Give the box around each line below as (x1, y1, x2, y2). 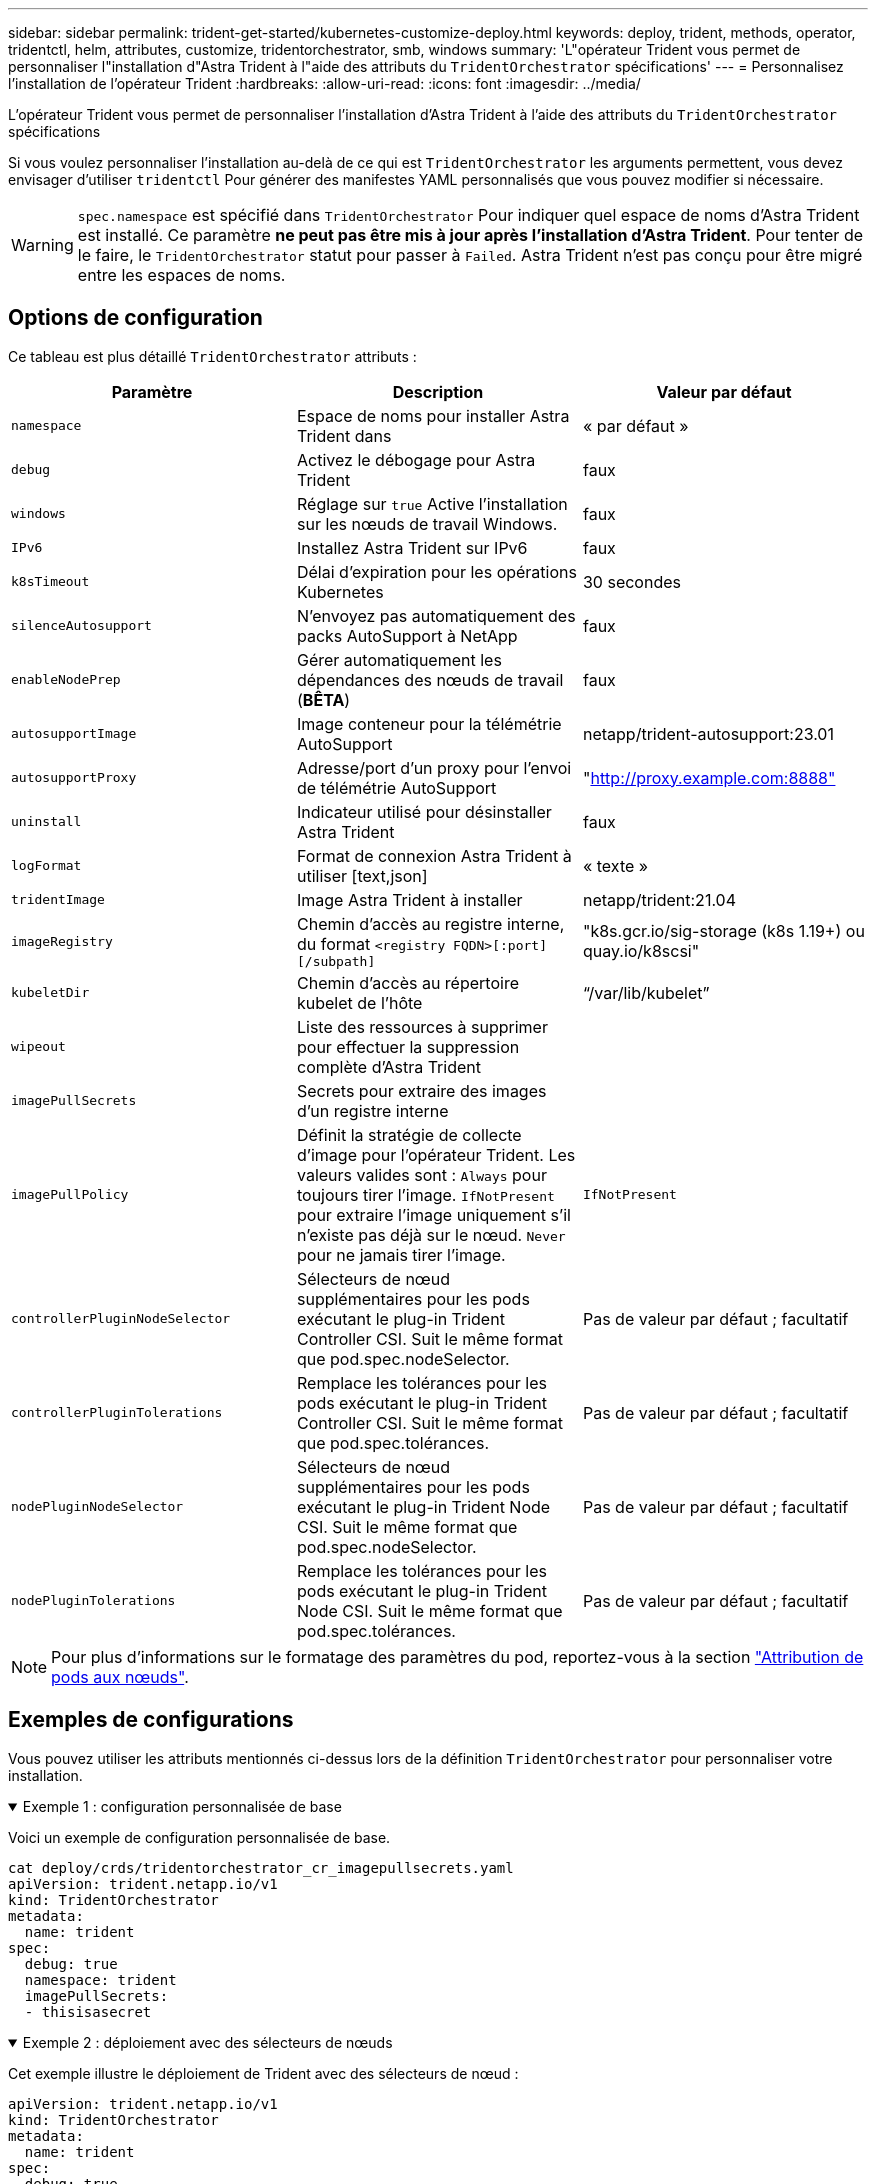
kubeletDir (11, 985, 90, 1001)
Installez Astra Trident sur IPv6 (296, 537, 528, 558)
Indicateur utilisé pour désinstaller (296, 801, 552, 822)
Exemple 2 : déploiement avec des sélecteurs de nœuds (22, 2033, 393, 2051)
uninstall (11, 814, 82, 830)
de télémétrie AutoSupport (296, 777, 497, 798)
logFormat (11, 858, 82, 874)
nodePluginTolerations (11, 1593, 176, 1609)
